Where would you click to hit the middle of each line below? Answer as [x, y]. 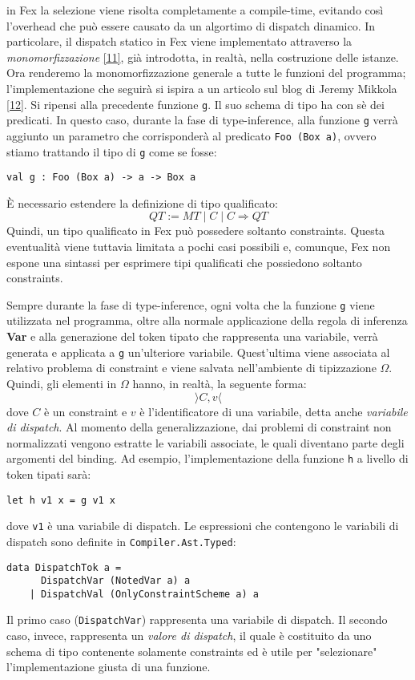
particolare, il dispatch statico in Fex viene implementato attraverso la [179, 41]
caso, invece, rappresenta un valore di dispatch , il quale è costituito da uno [189, 635]
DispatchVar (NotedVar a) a [115, 581]
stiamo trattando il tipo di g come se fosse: [112, 151]
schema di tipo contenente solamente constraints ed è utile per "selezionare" [192, 651]
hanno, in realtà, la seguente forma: [220, 383]
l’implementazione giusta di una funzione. [109, 667]
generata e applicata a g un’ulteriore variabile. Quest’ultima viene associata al [198, 352]
